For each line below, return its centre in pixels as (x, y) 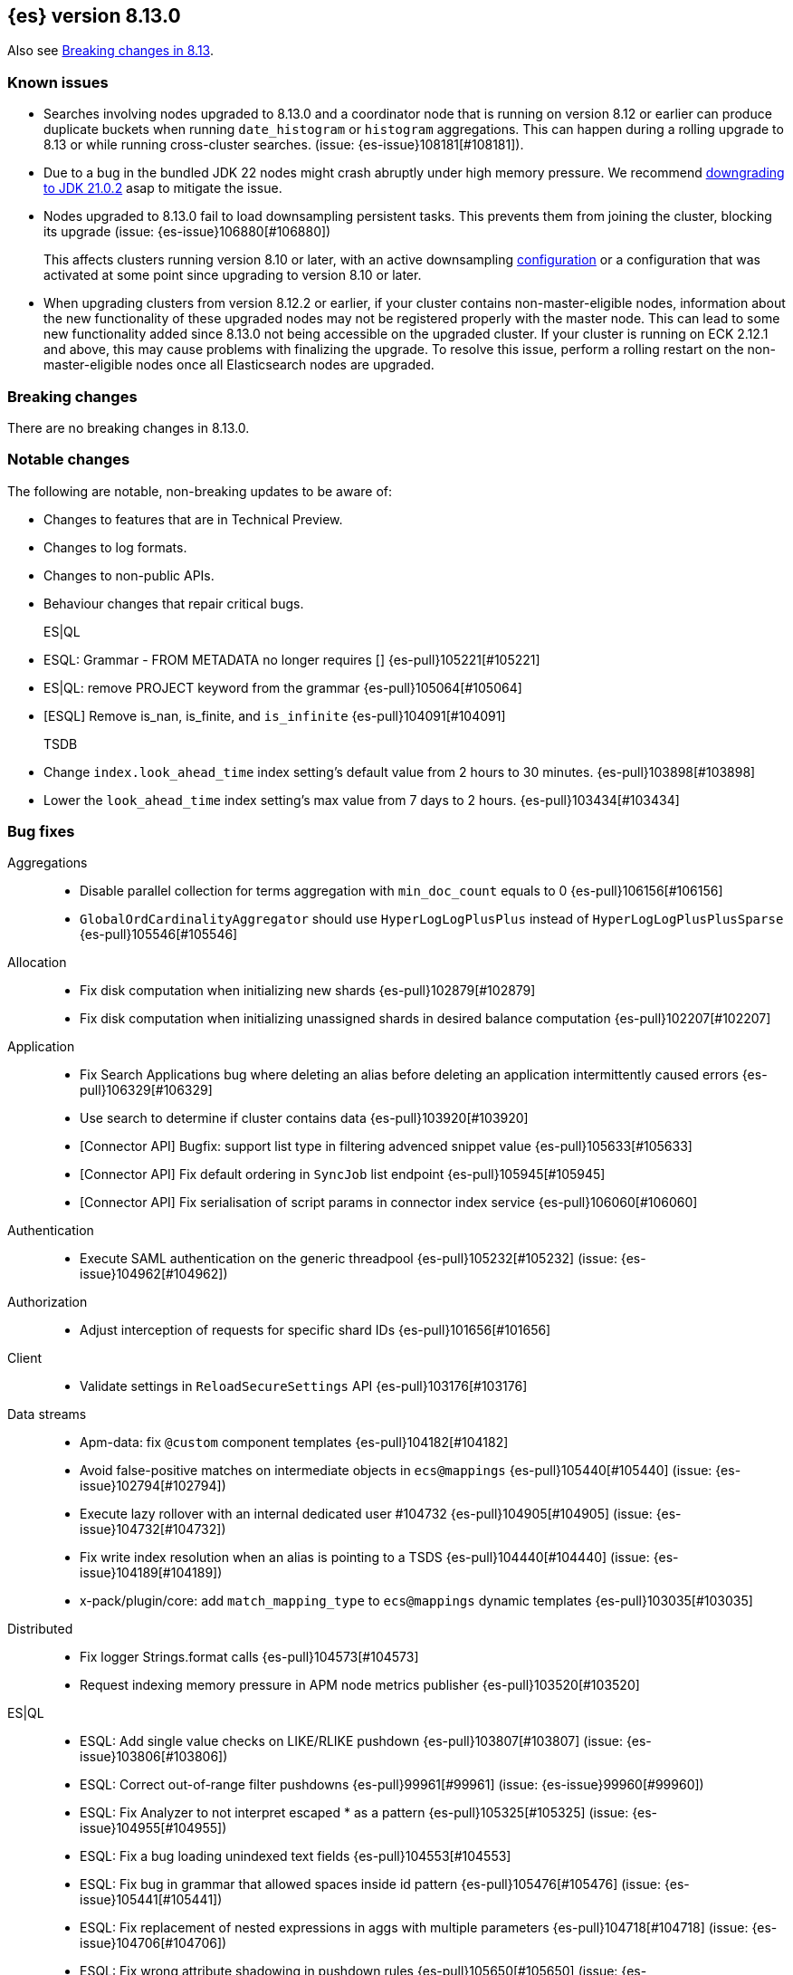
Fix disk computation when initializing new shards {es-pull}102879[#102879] (308, 991)
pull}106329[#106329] (146, 1090)
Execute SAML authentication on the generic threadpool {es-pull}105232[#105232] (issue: (349, 1259)
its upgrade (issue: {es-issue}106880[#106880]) (187, 232)
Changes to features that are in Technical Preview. (193, 519)
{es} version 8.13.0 (94, 16)
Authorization (48, 1302)
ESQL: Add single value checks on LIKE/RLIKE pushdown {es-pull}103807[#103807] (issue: (352, 1741)
